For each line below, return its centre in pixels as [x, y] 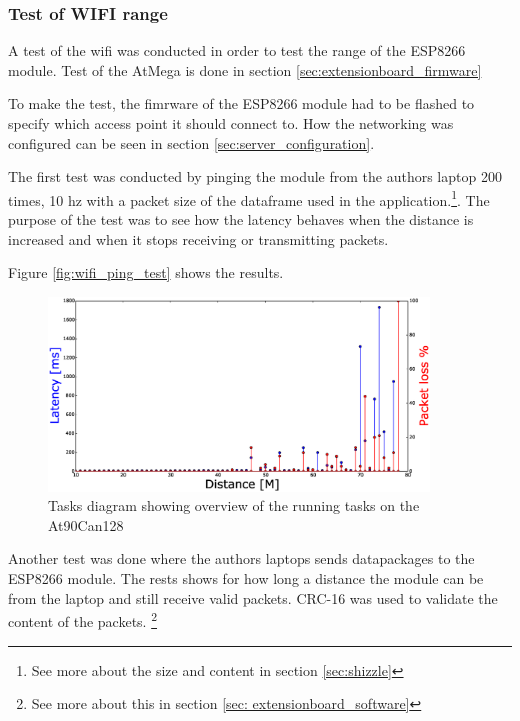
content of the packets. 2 [83, 619]
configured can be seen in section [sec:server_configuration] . [191, 142]
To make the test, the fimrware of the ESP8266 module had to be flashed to [241, 103]
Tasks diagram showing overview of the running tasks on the [234, 505]
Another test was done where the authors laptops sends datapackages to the [241, 558]
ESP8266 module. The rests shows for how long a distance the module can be [246, 578]
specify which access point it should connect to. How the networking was [231, 123]
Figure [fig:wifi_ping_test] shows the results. [146, 272]
